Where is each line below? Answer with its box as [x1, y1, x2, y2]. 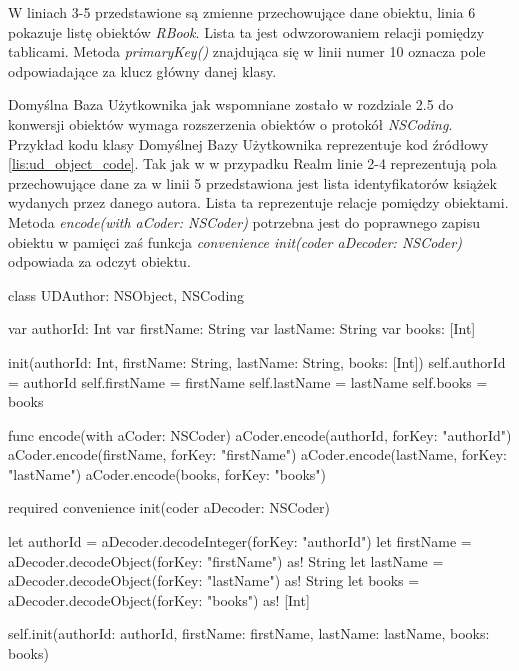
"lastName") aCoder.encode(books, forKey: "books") [8, 463, 326, 484]
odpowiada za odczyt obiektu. [8, 251, 191, 272]
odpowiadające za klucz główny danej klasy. [8, 60, 277, 81]
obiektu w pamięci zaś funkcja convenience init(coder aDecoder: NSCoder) [8, 231, 462, 252]
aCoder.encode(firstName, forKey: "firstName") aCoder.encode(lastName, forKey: [8, 444, 507, 465]
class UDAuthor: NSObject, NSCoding [8, 284, 245, 305]
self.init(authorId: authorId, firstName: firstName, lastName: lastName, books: [8, 623, 490, 644]
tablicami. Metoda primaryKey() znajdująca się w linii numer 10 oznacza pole [8, 41, 486, 62]
